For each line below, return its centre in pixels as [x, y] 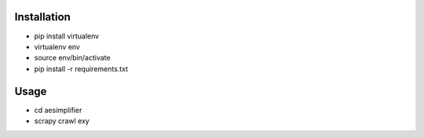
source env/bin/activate [72, 58]
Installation [42, 17]
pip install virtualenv [67, 36]
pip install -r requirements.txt [81, 69]
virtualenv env [57, 46]
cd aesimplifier [58, 110]
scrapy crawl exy [62, 121]
